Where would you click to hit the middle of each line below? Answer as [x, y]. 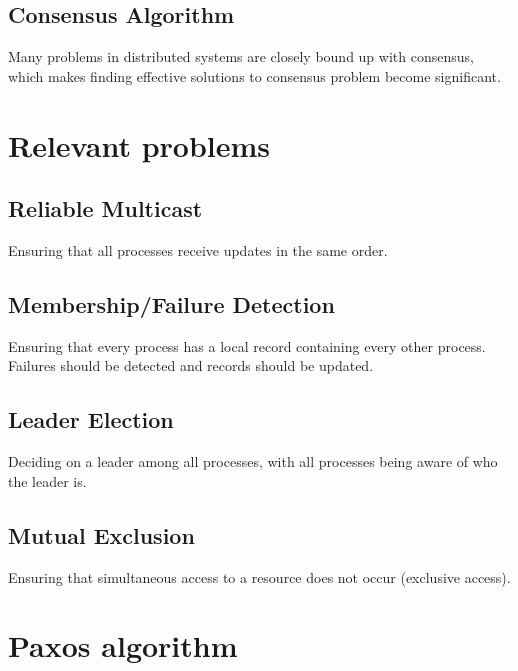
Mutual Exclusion [101, 534]
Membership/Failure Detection [171, 303]
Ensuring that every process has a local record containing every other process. [247, 345]
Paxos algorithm [123, 645]
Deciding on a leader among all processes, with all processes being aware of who [253, 461]
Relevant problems [139, 144]
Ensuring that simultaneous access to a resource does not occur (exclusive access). [259, 576]
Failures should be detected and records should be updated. [191, 365]
